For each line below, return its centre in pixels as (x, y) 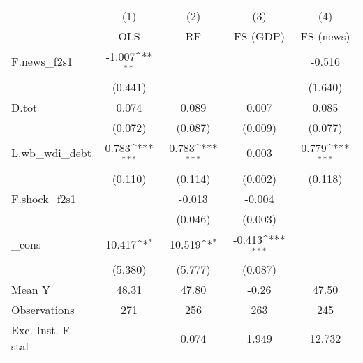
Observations (43, 310)
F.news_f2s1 (42, 61)
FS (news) (325, 36)
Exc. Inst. (35, 330)
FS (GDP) (259, 36)
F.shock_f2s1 (44, 198)
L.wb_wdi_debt (51, 153)
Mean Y (31, 290)
